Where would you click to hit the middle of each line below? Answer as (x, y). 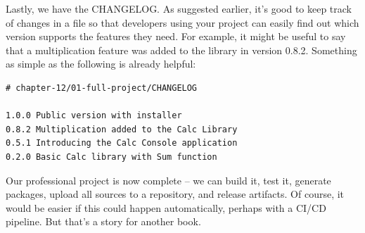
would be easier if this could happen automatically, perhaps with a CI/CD (166, 207)
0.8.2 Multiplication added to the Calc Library (122, 129)
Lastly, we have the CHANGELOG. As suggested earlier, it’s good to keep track (179, 8)
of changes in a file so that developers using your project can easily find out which (182, 22)
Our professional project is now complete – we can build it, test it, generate (168, 180)
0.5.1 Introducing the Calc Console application (122, 143)
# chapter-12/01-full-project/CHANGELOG (102, 88)
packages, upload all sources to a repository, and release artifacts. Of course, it (175, 194)
